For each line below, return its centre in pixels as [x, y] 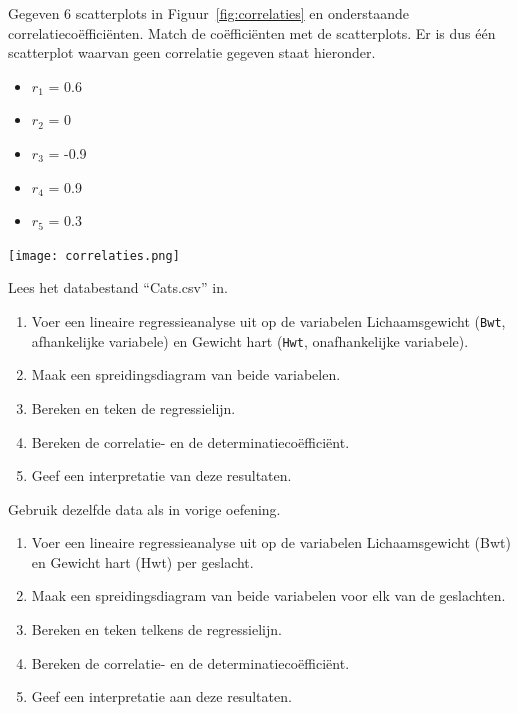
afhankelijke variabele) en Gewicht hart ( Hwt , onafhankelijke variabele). [250, 340]
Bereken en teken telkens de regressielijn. [156, 629]
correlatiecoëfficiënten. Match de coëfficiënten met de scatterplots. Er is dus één [252, 32]
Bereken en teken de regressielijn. [133, 407]
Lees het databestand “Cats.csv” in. [118, 287]
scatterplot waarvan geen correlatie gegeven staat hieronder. [192, 52]
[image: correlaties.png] [94, 255]
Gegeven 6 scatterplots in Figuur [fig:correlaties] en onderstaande [208, 13]
